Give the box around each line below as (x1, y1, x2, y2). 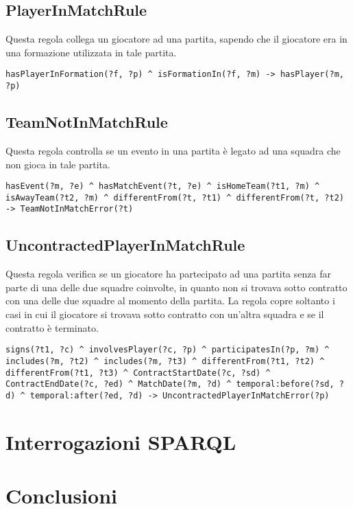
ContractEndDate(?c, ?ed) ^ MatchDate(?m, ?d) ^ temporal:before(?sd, (5, 379, 334, 389)
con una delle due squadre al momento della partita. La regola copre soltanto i (5, 293, 335, 308)
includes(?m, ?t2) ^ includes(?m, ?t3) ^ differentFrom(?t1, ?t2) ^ (5, 356, 325, 366)
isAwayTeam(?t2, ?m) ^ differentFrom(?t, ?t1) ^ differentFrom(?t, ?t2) (5, 192, 344, 203)
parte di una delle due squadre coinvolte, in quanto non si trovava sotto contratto (5, 280, 348, 294)
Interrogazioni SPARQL (5, 427, 236, 455)
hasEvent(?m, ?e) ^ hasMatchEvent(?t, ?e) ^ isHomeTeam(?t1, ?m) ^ (5, 181, 320, 192)
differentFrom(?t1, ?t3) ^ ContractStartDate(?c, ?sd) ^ (5, 367, 271, 378)
